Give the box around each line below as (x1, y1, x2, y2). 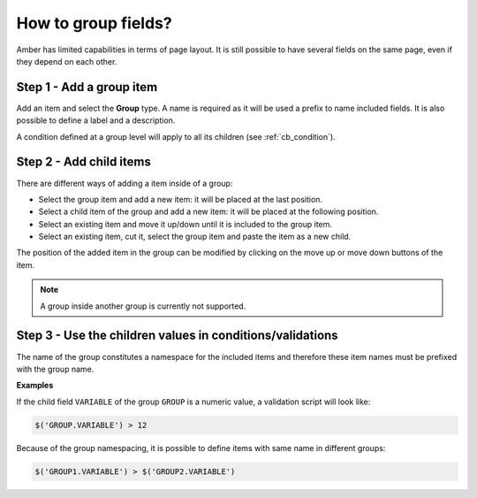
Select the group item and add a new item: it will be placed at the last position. (38, 194, 322, 204)
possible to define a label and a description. (16, 115, 176, 126)
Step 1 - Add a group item (16, 80, 158, 95)
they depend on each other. (16, 56, 117, 66)
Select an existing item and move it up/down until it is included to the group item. (38, 218, 333, 229)
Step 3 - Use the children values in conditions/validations (16, 328, 339, 343)
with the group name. (16, 364, 95, 374)
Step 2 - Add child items (16, 155, 152, 170)
